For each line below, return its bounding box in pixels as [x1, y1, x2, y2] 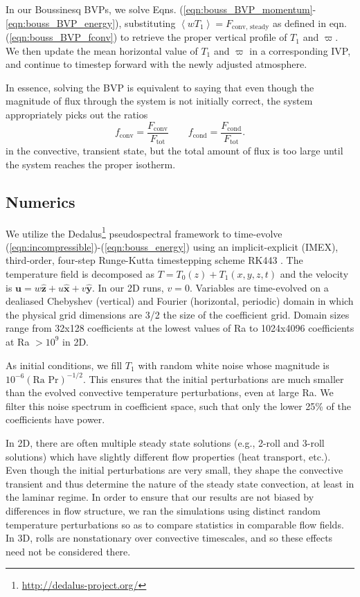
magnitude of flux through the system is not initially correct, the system [6, 93, 313, 108]
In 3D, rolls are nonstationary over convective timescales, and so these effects [6, 531, 333, 545]
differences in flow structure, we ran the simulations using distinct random [6, 503, 321, 517]
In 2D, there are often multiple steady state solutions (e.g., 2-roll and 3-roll [6, 435, 325, 449]
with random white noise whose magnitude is [138, 357, 330, 372]
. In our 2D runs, [91, 280, 164, 294]
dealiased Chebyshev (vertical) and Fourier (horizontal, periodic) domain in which [6, 294, 354, 308]
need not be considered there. [6, 544, 131, 558]
